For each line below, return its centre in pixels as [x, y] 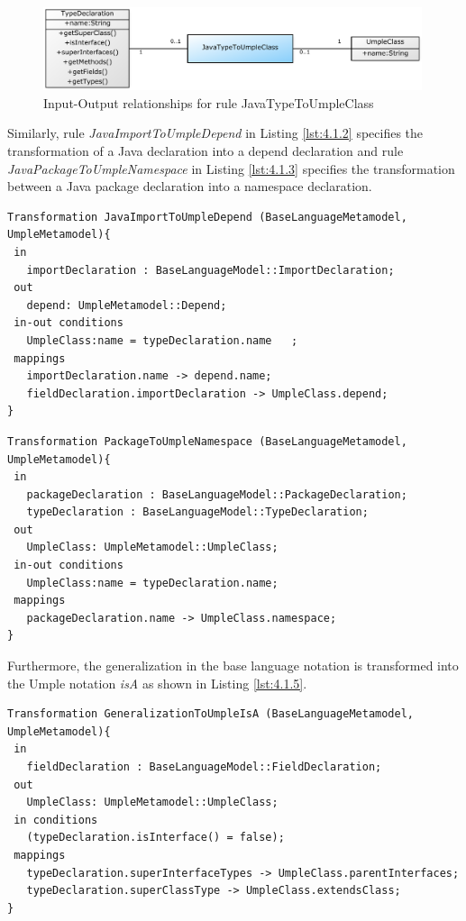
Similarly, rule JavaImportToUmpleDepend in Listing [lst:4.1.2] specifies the [215, 133]
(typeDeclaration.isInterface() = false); [155, 838]
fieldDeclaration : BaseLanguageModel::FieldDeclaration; [204, 767]
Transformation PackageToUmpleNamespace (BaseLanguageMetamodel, [207, 441]
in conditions [56, 820]
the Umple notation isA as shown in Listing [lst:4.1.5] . [157, 683]
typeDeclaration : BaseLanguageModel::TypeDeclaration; [197, 512]
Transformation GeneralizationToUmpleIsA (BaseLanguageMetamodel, [211, 714]
